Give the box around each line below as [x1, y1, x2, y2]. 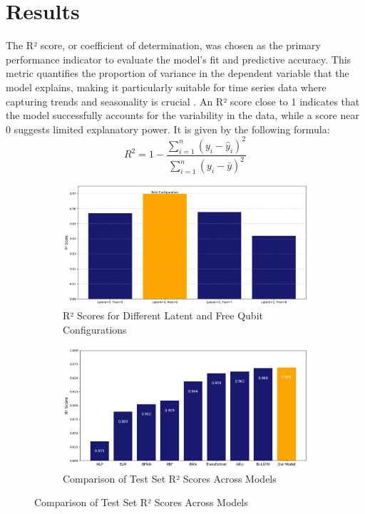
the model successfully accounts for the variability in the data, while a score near [6, 108, 359, 123]
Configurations [63, 322, 127, 336]
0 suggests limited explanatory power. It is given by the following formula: [6, 121, 330, 136]
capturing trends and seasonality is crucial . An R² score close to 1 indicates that [6, 93, 360, 108]
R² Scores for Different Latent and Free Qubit [63, 308, 263, 323]
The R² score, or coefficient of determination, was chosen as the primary [6, 38, 321, 53]
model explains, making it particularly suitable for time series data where [6, 79, 327, 94]
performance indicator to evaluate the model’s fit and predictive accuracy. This [6, 51, 351, 66]
